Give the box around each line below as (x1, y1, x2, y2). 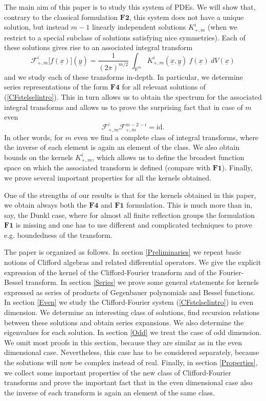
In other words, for (4, 131, 63, 142)
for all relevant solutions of (122, 81, 206, 92)
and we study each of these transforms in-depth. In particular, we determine (4, 71, 243, 82)
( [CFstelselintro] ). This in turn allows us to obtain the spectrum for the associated (4, 91, 262, 102)
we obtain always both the (4, 199, 87, 210)
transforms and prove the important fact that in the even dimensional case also (4, 377, 253, 388)
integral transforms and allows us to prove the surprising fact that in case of (4, 101, 243, 112)
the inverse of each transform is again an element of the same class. (4, 387, 215, 397)
